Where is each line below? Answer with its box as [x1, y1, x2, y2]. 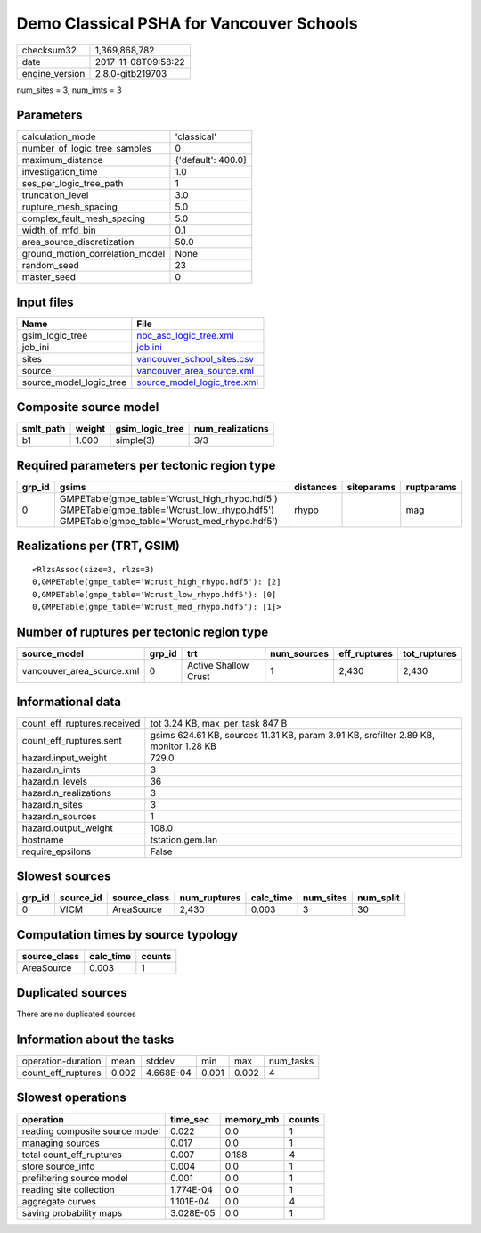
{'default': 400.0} [175, 154, 248, 167]
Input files [16, 294, 75, 309]
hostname [21, 834, 64, 846]
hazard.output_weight [21, 821, 113, 834]
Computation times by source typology [16, 927, 239, 942]
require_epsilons [21, 845, 92, 858]
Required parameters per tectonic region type [16, 457, 276, 473]
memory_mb [224, 1113, 280, 1125]
